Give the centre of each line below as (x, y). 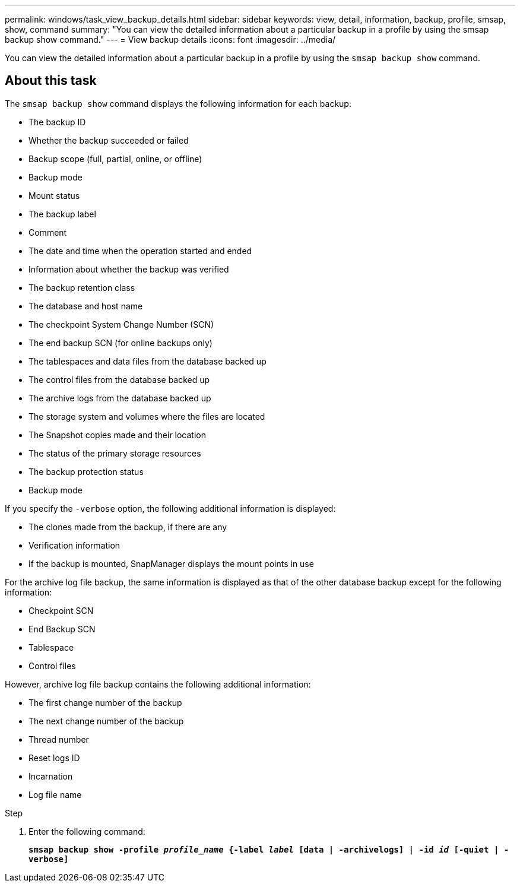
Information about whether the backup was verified (129, 269)
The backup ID (57, 122)
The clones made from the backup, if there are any (128, 527)
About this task (51, 81)
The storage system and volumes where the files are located (147, 416)
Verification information (74, 545)
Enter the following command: (87, 831)
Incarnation (51, 776)
